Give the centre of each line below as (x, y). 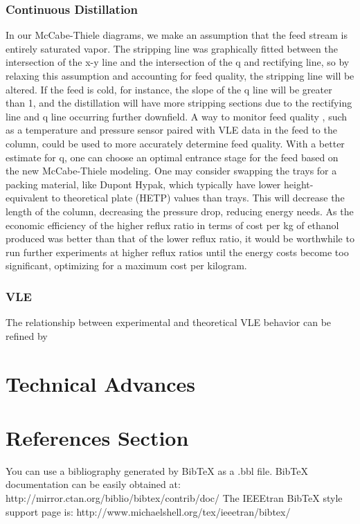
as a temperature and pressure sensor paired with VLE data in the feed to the (171, 130)
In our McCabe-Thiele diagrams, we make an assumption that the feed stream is (177, 35)
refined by (27, 335)
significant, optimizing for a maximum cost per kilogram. (126, 265)
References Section (97, 437)
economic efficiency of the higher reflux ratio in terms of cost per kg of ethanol (172, 225)
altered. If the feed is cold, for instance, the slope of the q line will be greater (169, 89)
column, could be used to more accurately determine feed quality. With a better (175, 143)
